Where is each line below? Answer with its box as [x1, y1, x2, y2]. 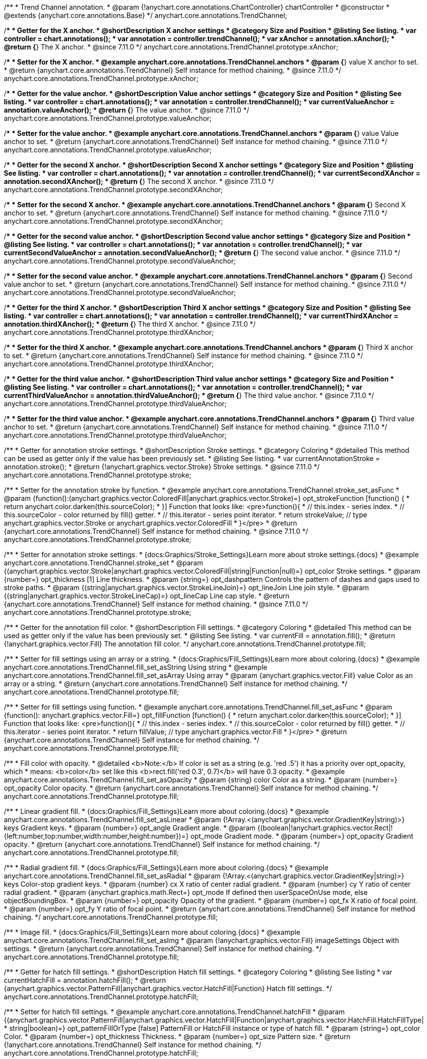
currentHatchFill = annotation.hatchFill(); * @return [4, 976, 166, 984]
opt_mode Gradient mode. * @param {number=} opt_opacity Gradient [190, 832, 413, 840]
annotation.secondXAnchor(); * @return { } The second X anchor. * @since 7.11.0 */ [4, 177, 274, 185]
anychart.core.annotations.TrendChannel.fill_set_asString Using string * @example [4, 663, 268, 671]
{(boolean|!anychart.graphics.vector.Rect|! [257, 824, 393, 832]
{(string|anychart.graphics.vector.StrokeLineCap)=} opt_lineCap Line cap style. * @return [4, 592, 289, 600]
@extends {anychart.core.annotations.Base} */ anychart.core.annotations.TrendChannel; [4, 11, 287, 19]
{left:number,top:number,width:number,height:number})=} [4, 832, 189, 840]
